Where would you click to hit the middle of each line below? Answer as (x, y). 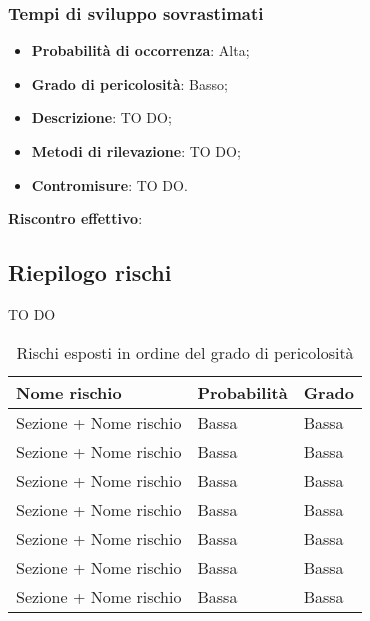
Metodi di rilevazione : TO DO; (136, 151)
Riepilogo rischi (90, 272)
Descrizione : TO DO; (101, 117)
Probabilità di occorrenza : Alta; (140, 50)
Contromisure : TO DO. (109, 184)
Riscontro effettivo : (75, 218)
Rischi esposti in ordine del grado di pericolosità (185, 352)
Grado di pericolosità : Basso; (129, 83)
